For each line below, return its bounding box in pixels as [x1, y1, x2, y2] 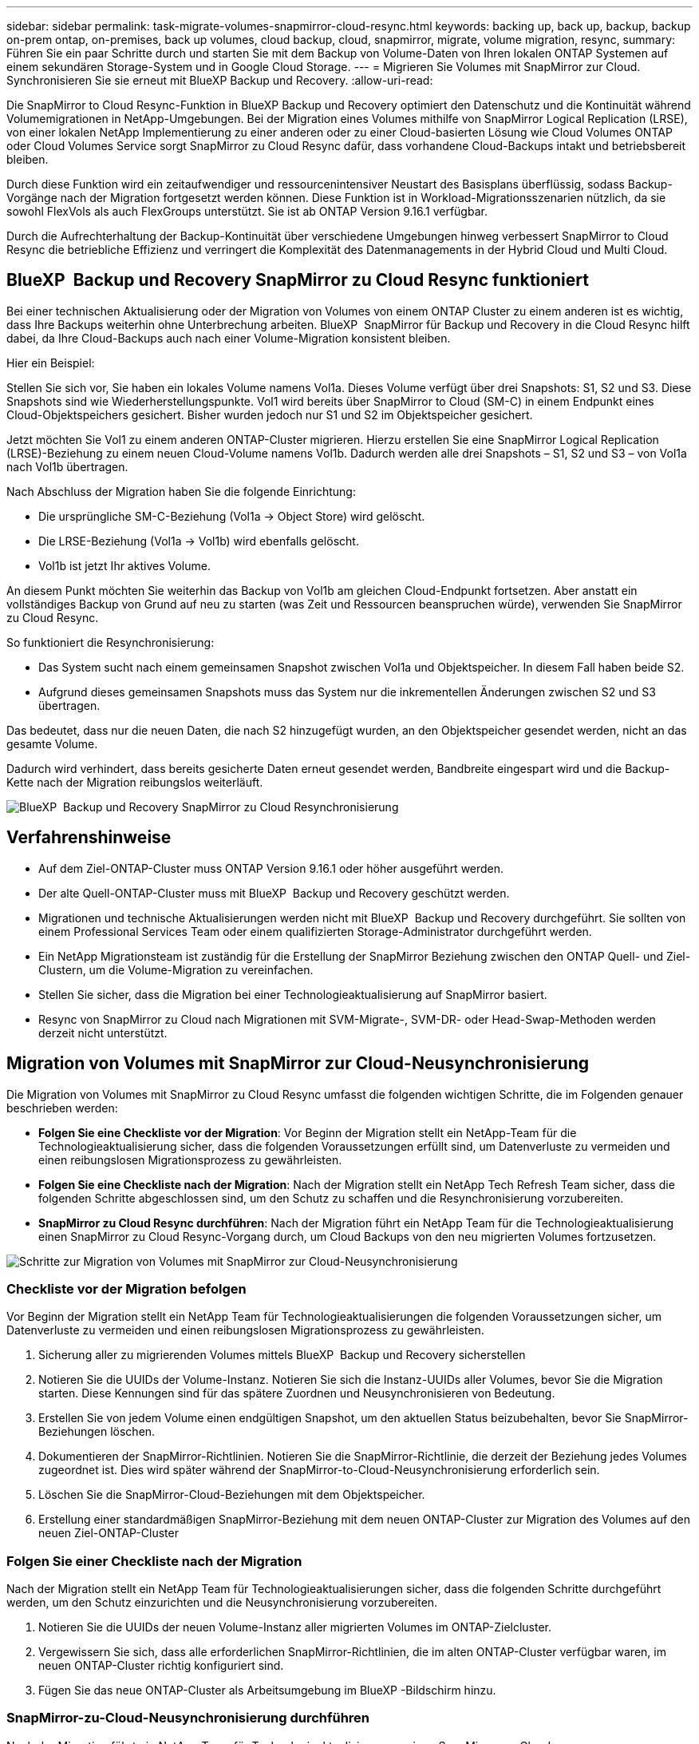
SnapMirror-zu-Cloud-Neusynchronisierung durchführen [6, 1710, 370, 1726]
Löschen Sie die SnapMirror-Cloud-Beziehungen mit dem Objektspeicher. [38, 1488, 425, 1502]
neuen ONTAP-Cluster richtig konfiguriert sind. [38, 1659, 284, 1673]
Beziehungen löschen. [38, 1425, 156, 1439]
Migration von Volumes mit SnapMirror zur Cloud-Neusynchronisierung [6, 1053, 590, 1074]
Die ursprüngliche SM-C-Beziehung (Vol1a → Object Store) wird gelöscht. [38, 509, 425, 523]
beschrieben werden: [6, 1100, 118, 1115]
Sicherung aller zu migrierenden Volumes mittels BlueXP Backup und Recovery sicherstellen [38, 1348, 526, 1362]
